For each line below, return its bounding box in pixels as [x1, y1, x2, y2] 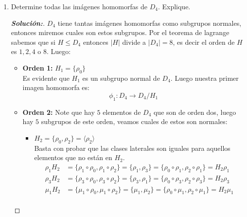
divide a [122, 36, 146, 47]
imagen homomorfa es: [22, 82, 89, 92]
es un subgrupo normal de [82, 72, 160, 83]
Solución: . [11, 18, 45, 28]
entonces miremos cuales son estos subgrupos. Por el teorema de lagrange [11, 27, 229, 37]
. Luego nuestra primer [170, 72, 239, 83]
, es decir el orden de [173, 36, 235, 47]
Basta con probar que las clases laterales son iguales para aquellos [34, 143, 230, 153]
